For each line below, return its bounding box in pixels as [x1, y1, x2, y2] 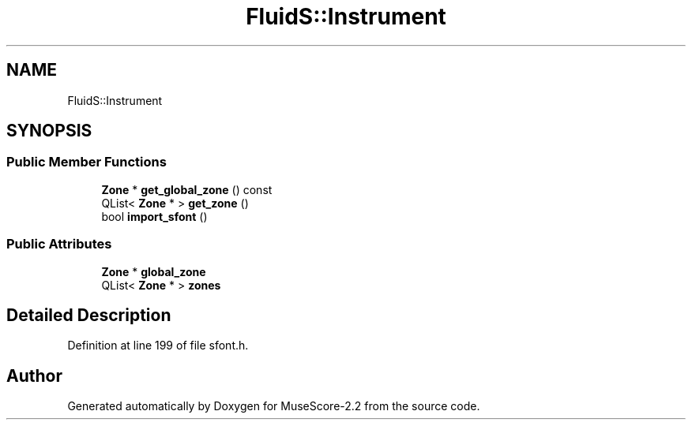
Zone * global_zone [101, 264, 206, 278]
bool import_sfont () [101, 209, 208, 223]
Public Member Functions [6, 154, 167, 170]
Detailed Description [6, 305, 171, 325]
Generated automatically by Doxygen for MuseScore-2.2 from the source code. [67, 399, 480, 413]
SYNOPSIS [6, 121, 92, 141]
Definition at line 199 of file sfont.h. [67, 338, 249, 353]
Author [6, 365, 62, 386]
